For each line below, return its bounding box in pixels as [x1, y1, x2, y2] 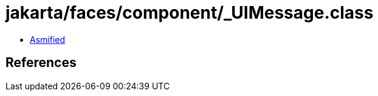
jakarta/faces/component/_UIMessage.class [5, 2, 374, 23]
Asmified [30, 34, 66, 45]
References [5, 55, 77, 71]
